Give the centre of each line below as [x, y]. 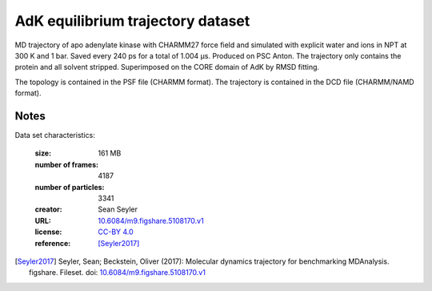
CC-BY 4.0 [116, 232]
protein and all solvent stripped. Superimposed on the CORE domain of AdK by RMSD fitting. [167, 67]
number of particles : [70, 187]
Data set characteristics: [55, 135]
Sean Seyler [118, 209]
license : [48, 232]
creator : [49, 209]
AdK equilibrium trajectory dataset [132, 21]
